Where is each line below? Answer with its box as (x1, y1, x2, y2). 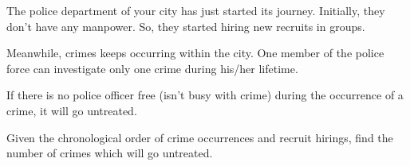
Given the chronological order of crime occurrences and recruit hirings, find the (6, 129, 393, 145)
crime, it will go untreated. (6, 102, 137, 118)
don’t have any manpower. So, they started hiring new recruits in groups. (6, 17, 365, 34)
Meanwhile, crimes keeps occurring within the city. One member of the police (6, 44, 384, 61)
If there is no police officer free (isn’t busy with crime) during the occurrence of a (6, 87, 404, 103)
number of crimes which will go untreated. (6, 145, 213, 161)
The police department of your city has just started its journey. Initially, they (6, 2, 385, 18)
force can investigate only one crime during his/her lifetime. (6, 60, 298, 76)
